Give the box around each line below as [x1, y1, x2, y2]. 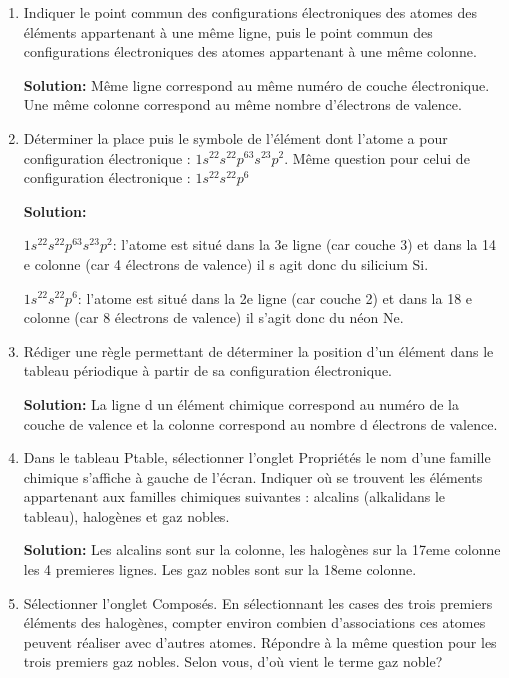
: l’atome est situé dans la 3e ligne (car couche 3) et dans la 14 [112, 234, 496, 255]
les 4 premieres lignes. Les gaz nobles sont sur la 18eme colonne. [23, 559, 417, 580]
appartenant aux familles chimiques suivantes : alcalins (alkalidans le [23, 486, 446, 507]
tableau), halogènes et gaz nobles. [23, 505, 230, 526]
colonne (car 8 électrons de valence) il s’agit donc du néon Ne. [23, 307, 404, 328]
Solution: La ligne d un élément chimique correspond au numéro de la [23, 393, 459, 414]
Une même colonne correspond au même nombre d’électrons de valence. [23, 94, 462, 115]
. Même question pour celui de [284, 147, 470, 168]
